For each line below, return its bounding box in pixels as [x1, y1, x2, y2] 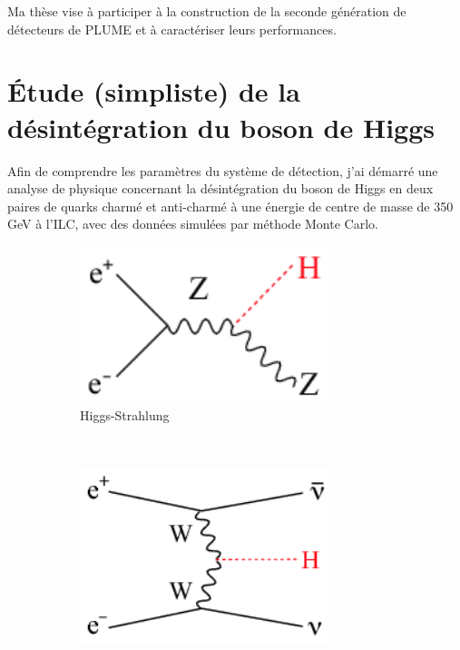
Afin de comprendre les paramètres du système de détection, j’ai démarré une [7, 161, 438, 180]
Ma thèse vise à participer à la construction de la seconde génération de [7, 2, 406, 20]
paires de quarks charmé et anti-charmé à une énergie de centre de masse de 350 [7, 196, 454, 215]
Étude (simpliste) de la [7, 73, 300, 110]
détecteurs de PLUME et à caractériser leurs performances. [7, 19, 337, 38]
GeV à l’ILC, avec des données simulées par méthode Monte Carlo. [7, 214, 378, 233]
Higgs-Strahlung [80, 406, 170, 425]
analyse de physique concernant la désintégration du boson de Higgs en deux [7, 179, 434, 198]
